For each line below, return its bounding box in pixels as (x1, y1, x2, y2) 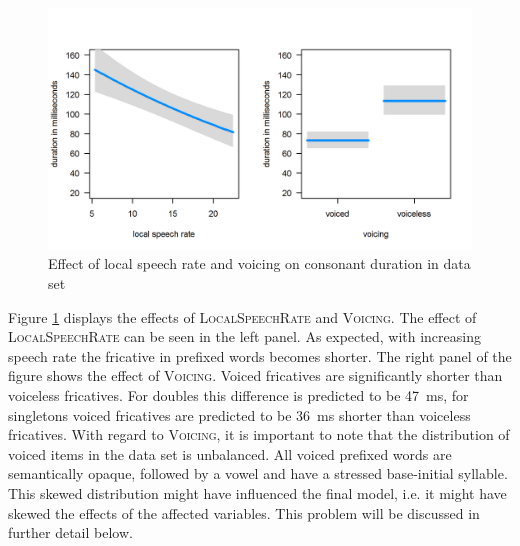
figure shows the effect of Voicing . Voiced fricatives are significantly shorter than (8, 365, 503, 386)
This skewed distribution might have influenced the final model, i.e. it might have (8, 482, 507, 503)
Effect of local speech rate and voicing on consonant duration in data (48, 253, 471, 274)
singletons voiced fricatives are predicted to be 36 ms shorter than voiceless (8, 404, 471, 425)
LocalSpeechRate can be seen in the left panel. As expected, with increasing (8, 326, 481, 347)
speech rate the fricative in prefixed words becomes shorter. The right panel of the (8, 345, 512, 366)
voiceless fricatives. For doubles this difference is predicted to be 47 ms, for (8, 384, 469, 405)
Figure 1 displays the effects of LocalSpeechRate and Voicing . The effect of (8, 306, 477, 327)
